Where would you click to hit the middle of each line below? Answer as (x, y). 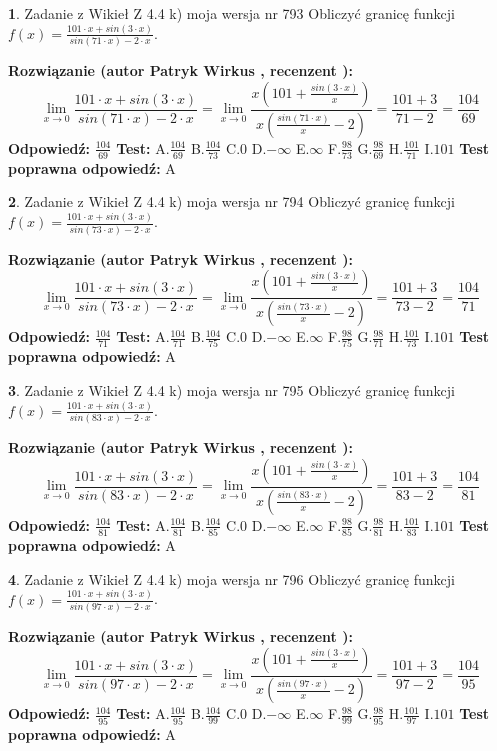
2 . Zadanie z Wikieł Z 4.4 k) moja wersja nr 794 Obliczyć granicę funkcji (231, 201)
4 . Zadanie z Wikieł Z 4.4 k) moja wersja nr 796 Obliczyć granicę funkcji (231, 578)
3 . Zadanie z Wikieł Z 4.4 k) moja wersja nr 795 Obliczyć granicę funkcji (231, 389)
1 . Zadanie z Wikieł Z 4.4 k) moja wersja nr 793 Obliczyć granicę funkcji (231, 13)
